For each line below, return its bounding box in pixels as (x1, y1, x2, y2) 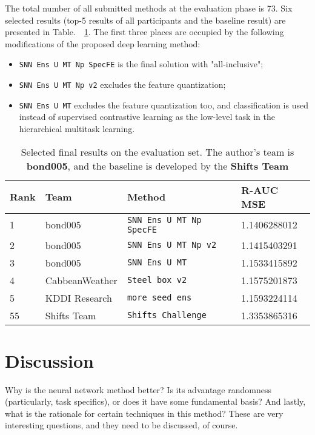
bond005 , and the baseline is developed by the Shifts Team (26, 158, 289, 173)
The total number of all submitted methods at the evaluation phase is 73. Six (5, 2, 293, 14)
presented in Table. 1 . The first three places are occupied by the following (5, 25, 284, 38)
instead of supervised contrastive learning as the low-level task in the (19, 110, 275, 123)
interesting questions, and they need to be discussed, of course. (5, 419, 238, 431)
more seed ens (127, 293, 192, 303)
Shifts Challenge (127, 310, 207, 320)
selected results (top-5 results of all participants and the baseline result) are (5, 13, 286, 26)
